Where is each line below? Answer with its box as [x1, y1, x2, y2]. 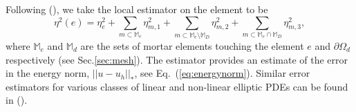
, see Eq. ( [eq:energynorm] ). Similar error [134, 66, 310, 80]
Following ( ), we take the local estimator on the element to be [6, 2, 268, 16]
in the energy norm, [6, 66, 90, 80]
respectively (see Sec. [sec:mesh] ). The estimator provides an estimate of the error [6, 52, 348, 66]
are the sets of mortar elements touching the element [80, 38, 304, 53]
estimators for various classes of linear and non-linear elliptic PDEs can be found [6, 79, 348, 93]
